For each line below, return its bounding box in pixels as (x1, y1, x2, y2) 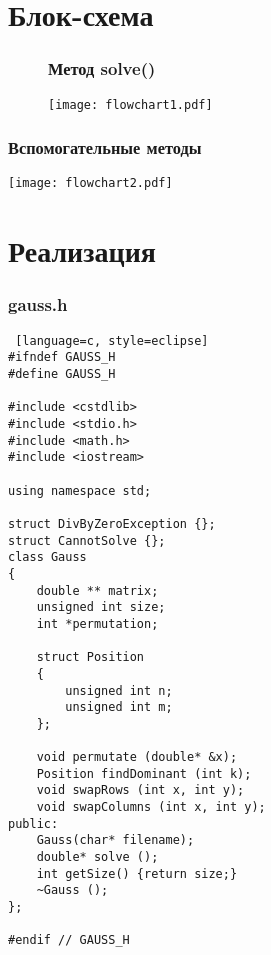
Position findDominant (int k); (36, 766, 252, 781)
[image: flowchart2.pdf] (8, 176, 173, 191)
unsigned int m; (65, 700, 173, 715)
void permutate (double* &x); (36, 750, 238, 765)
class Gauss (8, 550, 87, 565)
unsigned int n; (65, 683, 173, 698)
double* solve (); (36, 850, 159, 865)
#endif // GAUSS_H (8, 933, 130, 948)
